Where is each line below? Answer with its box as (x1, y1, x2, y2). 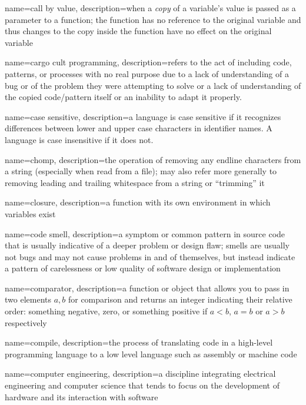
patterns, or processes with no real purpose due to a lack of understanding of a (5, 67, 289, 79)
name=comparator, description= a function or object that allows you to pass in (5, 281, 290, 294)
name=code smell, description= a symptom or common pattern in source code (5, 227, 285, 240)
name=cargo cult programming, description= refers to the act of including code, (5, 56, 292, 68)
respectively (5, 316, 47, 328)
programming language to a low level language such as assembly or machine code (5, 347, 297, 360)
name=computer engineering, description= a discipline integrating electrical (5, 367, 276, 380)
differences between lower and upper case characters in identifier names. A (5, 122, 272, 134)
